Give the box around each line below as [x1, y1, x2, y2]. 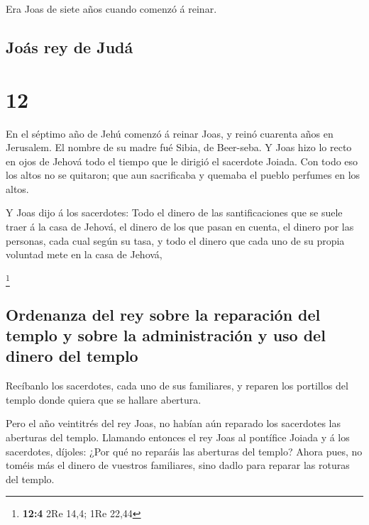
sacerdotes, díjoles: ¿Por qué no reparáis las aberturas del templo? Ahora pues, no [6, 443, 363, 458]
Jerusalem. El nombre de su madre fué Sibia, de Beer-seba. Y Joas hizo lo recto [6, 140, 352, 155]
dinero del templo [6, 345, 138, 367]
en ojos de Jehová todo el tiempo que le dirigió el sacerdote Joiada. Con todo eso [6, 153, 358, 168]
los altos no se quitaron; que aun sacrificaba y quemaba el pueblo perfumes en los [6, 167, 360, 182]
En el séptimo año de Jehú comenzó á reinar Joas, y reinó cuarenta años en [6, 126, 334, 140]
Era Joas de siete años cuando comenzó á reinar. [6, 1, 217, 16]
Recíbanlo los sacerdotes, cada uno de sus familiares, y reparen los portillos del [6, 378, 348, 393]
